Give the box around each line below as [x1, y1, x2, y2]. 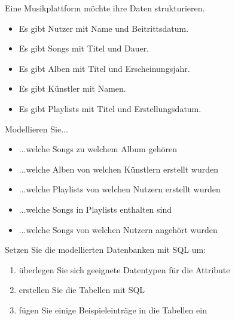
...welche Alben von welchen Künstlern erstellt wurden [19, 162, 218, 175]
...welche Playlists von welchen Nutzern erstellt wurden [19, 183, 221, 195]
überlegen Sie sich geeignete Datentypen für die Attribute [19, 263, 230, 276]
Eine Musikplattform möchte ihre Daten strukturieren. [5, 2, 205, 14]
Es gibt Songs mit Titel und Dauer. [19, 42, 149, 55]
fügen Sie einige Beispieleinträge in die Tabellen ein [19, 303, 207, 316]
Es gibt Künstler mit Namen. [19, 82, 126, 95]
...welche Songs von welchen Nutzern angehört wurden [19, 223, 218, 236]
